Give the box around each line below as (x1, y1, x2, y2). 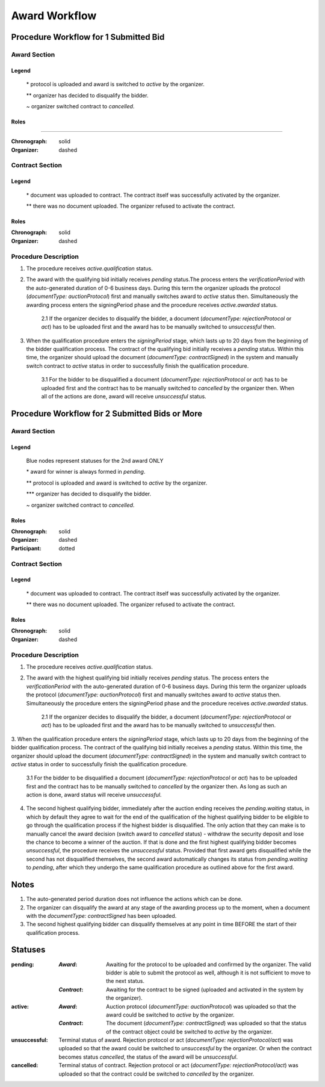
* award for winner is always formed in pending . (26, 468, 146, 475)
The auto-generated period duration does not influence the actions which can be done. (26, 896, 243, 903)
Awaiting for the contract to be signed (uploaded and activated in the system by (106, 986, 304, 993)
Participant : (11, 545, 42, 552)
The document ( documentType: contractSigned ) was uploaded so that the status (106, 1020, 307, 1027)
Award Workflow (11, 9, 97, 22)
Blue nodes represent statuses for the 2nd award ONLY (26, 457, 164, 464)
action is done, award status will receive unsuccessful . (26, 791, 162, 799)
